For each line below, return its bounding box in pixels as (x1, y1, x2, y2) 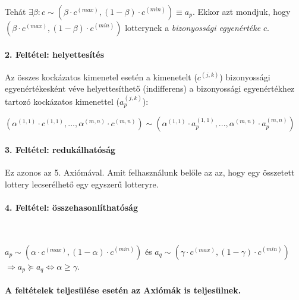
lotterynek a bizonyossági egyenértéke (125, 21, 261, 33)
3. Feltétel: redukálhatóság (5, 143, 116, 155)
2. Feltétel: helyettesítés (5, 48, 105, 60)
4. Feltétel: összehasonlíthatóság (5, 201, 138, 213)
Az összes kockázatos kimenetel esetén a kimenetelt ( (5, 70, 197, 83)
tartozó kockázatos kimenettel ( (5, 95, 119, 107)
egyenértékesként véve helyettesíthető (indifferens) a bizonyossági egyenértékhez (5, 82, 295, 95)
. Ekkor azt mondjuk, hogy (192, 5, 291, 17)
